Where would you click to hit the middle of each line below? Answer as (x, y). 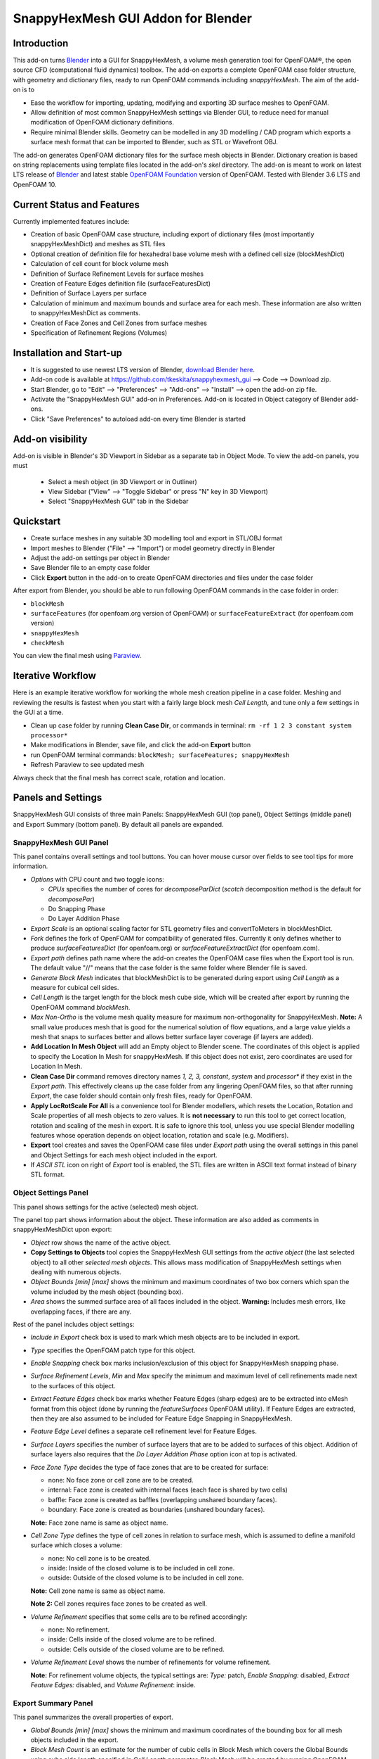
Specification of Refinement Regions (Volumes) (99, 332)
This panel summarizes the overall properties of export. (93, 1717)
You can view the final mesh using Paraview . (77, 656)
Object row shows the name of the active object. (101, 1243)
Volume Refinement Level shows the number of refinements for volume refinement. (151, 1662)
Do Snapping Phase (77, 908)
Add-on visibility (50, 439)
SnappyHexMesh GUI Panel (61, 842)
